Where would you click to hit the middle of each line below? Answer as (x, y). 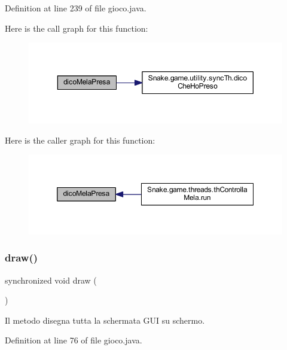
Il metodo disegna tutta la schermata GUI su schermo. (105, 320)
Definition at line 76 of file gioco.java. (74, 340)
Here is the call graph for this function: (77, 28)
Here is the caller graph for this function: (80, 140)
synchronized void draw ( (51, 280)
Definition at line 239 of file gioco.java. (76, 8)
